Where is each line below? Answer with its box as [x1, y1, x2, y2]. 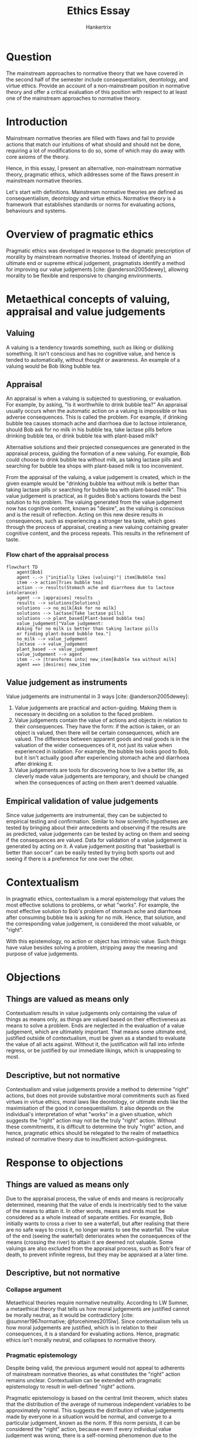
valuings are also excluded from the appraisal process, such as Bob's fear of [6, 1245, 191, 1252]
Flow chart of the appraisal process [6, 551, 109, 559]
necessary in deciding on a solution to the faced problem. [14, 711, 154, 718]
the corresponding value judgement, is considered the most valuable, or [6, 920, 181, 927]
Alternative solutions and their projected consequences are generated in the [6, 444, 191, 451]
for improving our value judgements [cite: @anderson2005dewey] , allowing [6, 266, 189, 273]
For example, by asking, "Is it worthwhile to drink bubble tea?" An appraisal [6, 401, 188, 408]
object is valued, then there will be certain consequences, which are [14, 729, 180, 737]
